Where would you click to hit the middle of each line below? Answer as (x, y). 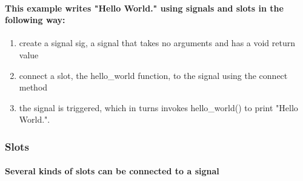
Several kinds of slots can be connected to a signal (112, 171)
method (33, 87)
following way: (35, 20)
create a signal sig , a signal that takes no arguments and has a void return (157, 43)
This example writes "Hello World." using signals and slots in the (144, 8)
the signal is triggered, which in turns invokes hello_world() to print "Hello (158, 107)
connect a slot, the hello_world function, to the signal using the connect (153, 75)
